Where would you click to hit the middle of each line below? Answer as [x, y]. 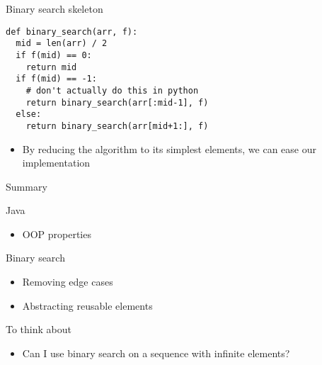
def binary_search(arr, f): [72, 32]
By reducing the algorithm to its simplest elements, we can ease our [169, 148]
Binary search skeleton [54, 9]
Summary [27, 186]
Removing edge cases [68, 282]
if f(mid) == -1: [56, 79]
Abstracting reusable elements [87, 305]
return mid [51, 67]
